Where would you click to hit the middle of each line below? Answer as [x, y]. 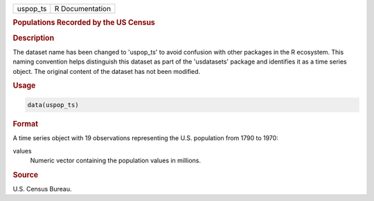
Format [25, 124]
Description [34, 38]
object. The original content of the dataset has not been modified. [107, 71]
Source [26, 175]
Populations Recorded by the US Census [84, 23]
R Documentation [82, 9]
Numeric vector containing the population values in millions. [115, 160]
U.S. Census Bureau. [42, 189]
